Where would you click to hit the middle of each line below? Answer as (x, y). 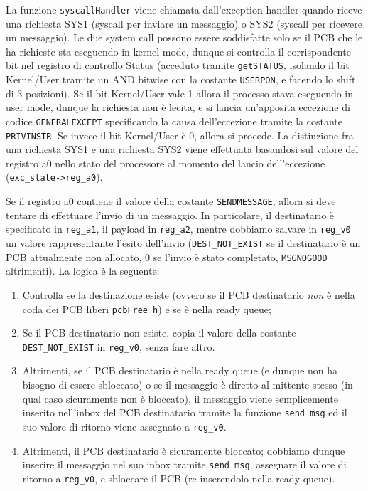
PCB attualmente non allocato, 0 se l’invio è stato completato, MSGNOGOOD (167, 257)
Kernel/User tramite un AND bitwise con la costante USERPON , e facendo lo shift (181, 79)
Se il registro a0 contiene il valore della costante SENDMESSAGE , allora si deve (171, 201)
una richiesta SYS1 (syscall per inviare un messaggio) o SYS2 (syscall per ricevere (184, 23)
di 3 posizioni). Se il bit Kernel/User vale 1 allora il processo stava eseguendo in (180, 93)
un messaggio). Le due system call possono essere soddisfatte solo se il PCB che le (184, 37)
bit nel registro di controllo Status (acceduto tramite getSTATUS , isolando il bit (178, 65)
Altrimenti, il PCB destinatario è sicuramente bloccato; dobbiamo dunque (184, 450)
